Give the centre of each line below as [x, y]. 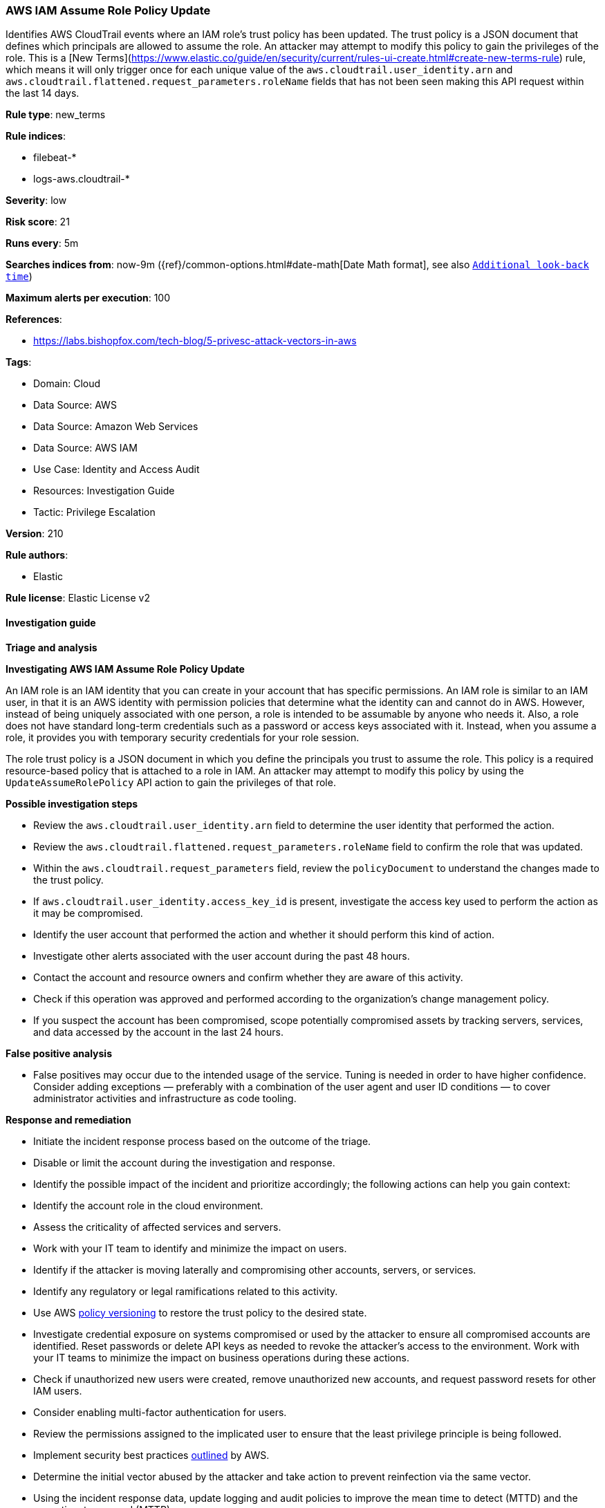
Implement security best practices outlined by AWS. [151, 1455]
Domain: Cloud [67, 384]
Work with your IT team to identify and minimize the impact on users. [190, 1248]
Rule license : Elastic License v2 [78, 598]
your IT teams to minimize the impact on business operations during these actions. [221, 1357]
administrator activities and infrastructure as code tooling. [165, 1098]
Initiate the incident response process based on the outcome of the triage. [202, 1141]
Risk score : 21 [38, 222]
